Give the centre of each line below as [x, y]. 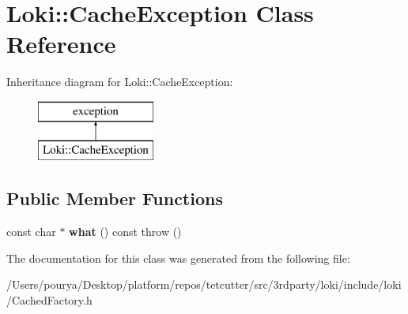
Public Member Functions [115, 198]
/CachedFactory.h [49, 300]
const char [31, 232]
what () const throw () [125, 232]
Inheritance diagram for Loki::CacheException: [120, 82]
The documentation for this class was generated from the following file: [178, 258]
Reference [61, 44]
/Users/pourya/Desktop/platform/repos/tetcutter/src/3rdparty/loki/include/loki [204, 284]
